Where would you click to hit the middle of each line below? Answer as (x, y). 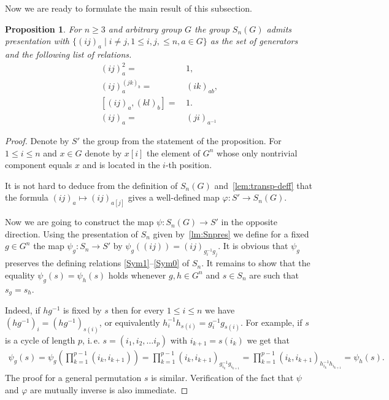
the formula (27, 197)
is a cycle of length (40, 340)
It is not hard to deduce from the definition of (91, 185)
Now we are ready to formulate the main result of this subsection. (129, 8)
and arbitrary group (145, 29)
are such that (274, 275)
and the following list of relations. (68, 54)
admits (279, 29)
